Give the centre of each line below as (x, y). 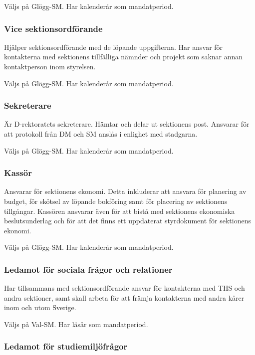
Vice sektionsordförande (53, 28)
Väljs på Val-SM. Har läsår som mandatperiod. (76, 324)
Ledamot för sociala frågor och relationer (88, 269)
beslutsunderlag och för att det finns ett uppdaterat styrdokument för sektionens (127, 221)
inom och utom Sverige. (40, 307)
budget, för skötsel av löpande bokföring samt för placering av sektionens (116, 201)
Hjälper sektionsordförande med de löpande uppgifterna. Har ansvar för (114, 47)
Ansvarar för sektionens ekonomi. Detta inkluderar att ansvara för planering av (125, 191)
